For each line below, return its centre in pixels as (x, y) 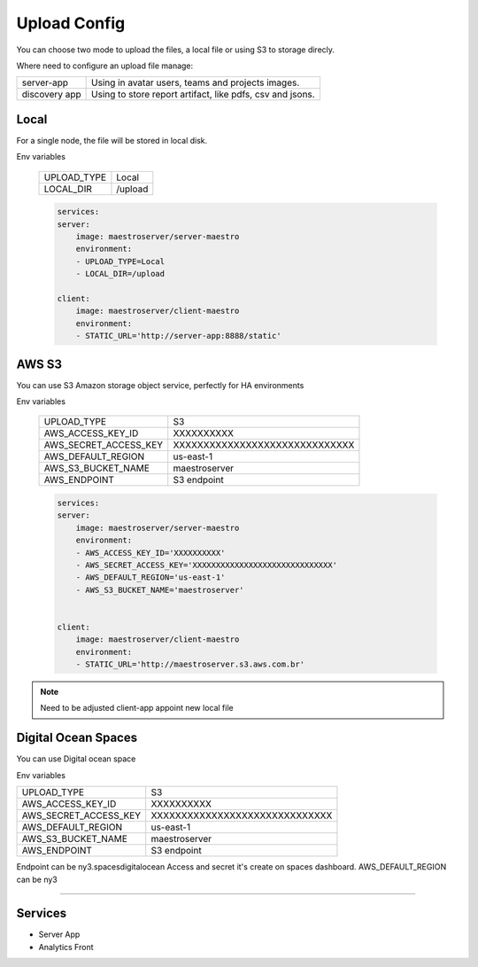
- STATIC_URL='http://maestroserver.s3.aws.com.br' (190, 664)
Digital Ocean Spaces (77, 738)
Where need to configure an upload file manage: (105, 66)
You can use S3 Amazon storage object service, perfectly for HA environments (160, 385)
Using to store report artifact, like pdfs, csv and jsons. (203, 95)
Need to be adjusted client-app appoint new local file (137, 708)
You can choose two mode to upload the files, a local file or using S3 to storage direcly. (176, 50)
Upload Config (71, 23)
